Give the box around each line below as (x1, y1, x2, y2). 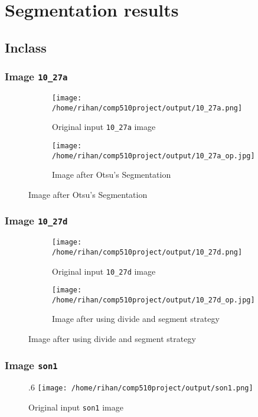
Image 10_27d (5, 213, 68, 228)
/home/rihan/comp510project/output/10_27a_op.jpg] (52, 151, 255, 160)
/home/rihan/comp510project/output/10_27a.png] (52, 103, 243, 112)
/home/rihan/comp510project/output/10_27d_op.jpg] (52, 295, 255, 304)
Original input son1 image (28, 401, 123, 413)
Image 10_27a (5, 69, 68, 84)
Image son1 (5, 357, 58, 372)
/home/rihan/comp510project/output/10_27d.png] (52, 247, 243, 256)
